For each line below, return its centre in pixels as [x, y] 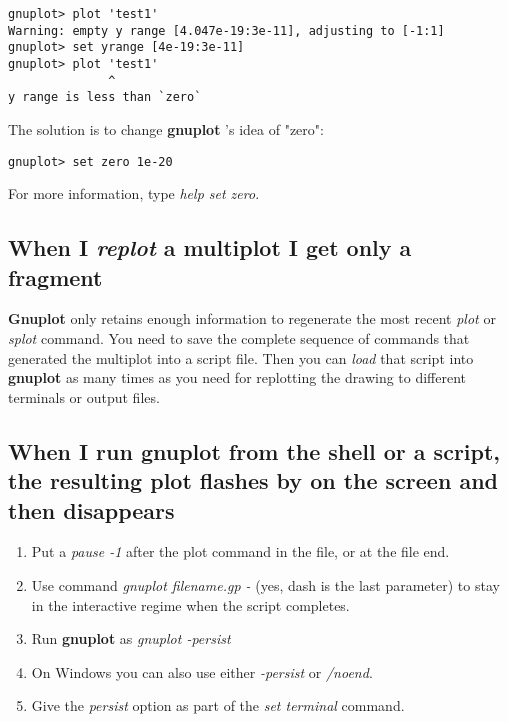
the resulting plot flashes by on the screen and [253, 480]
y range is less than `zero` [105, 97]
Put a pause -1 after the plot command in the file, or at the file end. [240, 551]
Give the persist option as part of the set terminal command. [218, 705]
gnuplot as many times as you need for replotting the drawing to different [237, 377]
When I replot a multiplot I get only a [210, 247]
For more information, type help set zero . [134, 193]
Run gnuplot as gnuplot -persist [131, 638]
